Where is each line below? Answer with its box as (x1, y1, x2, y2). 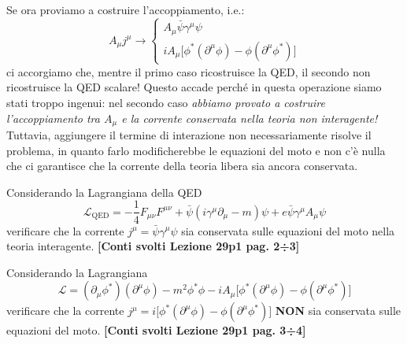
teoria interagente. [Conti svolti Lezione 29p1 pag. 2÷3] (6, 238, 300, 254)
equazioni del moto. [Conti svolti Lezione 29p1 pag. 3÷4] (6, 322, 306, 338)
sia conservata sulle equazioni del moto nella (181, 222, 395, 239)
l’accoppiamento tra (6, 109, 100, 126)
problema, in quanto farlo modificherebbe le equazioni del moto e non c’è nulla (6, 142, 386, 158)
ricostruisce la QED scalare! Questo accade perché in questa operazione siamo (6, 79, 382, 95)
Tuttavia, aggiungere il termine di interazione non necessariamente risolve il (6, 127, 372, 143)
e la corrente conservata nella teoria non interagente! (121, 109, 378, 126)
